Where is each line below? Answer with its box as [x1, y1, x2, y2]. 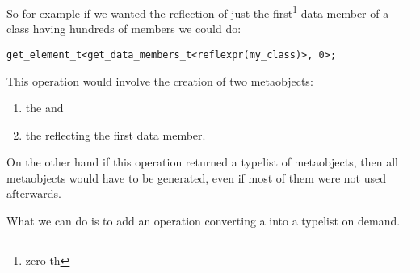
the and [25, 99, 64, 116]
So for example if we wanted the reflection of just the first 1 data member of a [6, 2, 389, 21]
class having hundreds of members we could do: [6, 20, 241, 37]
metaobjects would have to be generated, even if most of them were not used [6, 169, 387, 186]
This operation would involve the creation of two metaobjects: [6, 72, 313, 89]
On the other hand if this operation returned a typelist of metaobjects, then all [6, 153, 398, 170]
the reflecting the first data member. [25, 126, 206, 143]
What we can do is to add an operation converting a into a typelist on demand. [6, 212, 401, 229]
